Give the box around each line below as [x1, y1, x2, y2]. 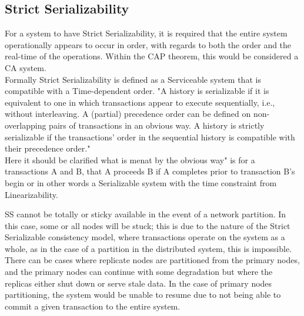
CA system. [5, 61, 46, 73]
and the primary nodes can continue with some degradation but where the [5, 265, 273, 278]
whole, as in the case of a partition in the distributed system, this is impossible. [5, 242, 292, 254]
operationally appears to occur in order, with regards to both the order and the [5, 38, 292, 51]
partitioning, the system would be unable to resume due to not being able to [5, 288, 281, 301]
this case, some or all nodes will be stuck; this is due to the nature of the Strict [5, 219, 290, 231]
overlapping [5, 119, 46, 131]
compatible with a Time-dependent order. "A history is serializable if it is [5, 85, 269, 97]
